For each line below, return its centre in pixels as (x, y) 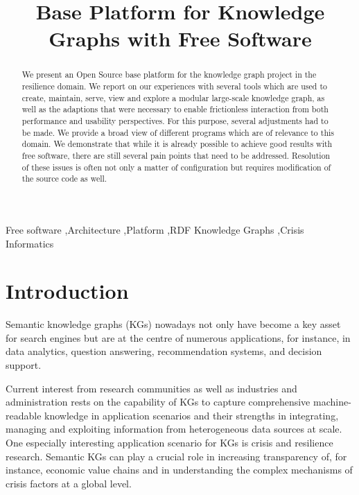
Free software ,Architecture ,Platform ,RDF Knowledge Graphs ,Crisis (155, 229)
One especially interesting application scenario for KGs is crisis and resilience (169, 442)
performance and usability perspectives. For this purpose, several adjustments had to (175, 120)
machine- (332, 402)
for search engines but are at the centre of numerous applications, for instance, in (178, 337)
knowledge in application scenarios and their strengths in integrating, (192, 415)
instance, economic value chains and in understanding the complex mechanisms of (179, 470)
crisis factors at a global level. (69, 483)
